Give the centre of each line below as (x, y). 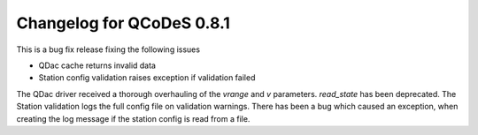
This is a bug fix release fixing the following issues (108, 49)
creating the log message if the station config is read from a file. (133, 118)
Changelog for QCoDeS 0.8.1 (123, 23)
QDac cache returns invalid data (97, 65)
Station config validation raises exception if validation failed (147, 78)
